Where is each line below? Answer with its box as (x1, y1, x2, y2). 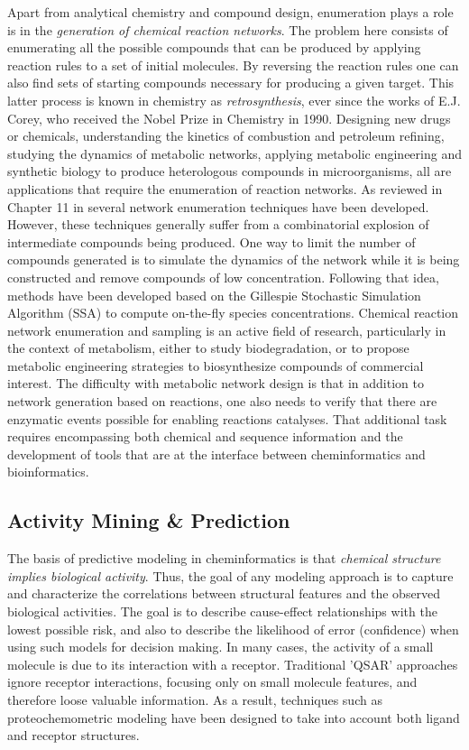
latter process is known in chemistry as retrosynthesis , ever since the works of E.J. (7, 90, 461, 109)
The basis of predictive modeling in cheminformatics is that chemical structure (7, 549, 441, 568)
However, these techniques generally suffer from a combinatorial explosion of (7, 215, 429, 234)
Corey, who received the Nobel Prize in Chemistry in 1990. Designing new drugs (7, 108, 451, 127)
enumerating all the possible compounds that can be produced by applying (7, 38, 421, 57)
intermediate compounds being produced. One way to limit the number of (7, 232, 416, 251)
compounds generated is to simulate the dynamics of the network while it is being (7, 250, 460, 269)
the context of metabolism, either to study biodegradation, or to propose (7, 338, 409, 357)
